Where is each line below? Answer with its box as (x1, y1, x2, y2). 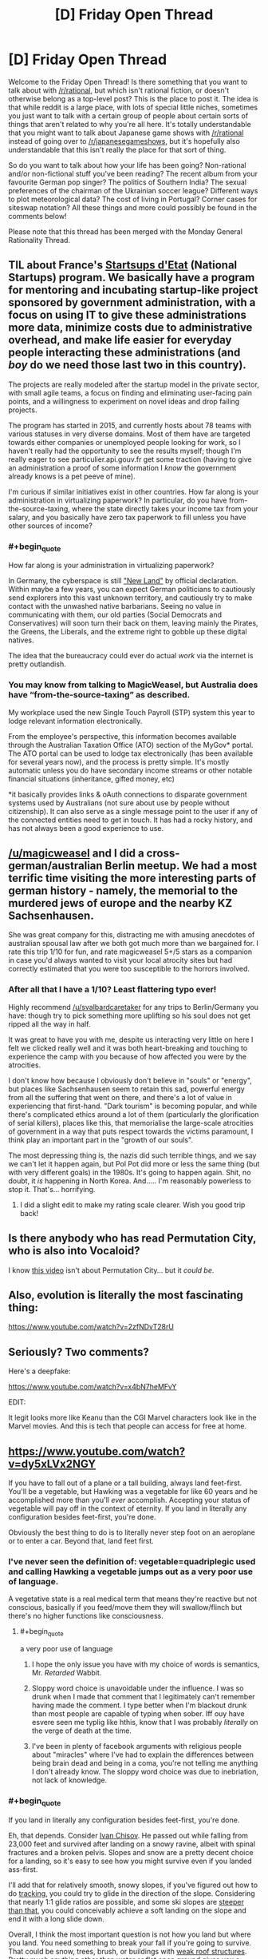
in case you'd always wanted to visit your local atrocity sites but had (8, 956, 233, 965)
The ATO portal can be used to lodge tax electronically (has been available (8, 749, 254, 758)
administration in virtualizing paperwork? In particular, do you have (8, 495, 227, 505)
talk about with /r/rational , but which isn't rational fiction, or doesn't (8, 85, 230, 95)
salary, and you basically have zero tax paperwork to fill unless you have (8, 512, 247, 522)
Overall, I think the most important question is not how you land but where (8, 1929, 251, 1939)
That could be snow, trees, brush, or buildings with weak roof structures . (8, 1946, 247, 1956)
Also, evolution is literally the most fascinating (8, 1288, 243, 1301)
